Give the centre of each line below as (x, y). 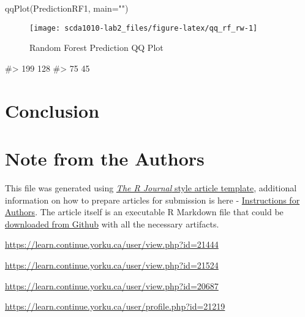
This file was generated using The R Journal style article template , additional (151, 187)
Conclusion (52, 110)
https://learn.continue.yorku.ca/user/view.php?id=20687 (112, 285)
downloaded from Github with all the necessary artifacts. (112, 223)
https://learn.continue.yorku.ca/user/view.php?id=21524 (112, 265)
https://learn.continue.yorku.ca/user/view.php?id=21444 (112, 244)
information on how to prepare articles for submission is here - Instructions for (152, 200)
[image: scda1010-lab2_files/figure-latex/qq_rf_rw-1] (144, 28)
